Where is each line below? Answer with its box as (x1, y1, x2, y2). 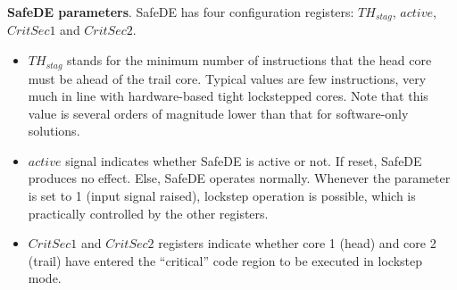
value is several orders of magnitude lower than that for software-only (28, 104, 409, 122)
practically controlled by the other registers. (28, 203, 269, 222)
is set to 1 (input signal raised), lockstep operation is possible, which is (28, 186, 416, 205)
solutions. (28, 121, 80, 140)
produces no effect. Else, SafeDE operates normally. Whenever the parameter (28, 169, 451, 187)
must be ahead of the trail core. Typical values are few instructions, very (28, 69, 427, 87)
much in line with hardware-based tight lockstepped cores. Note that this (28, 87, 428, 105)
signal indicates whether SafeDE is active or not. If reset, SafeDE (65, 151, 422, 170)
